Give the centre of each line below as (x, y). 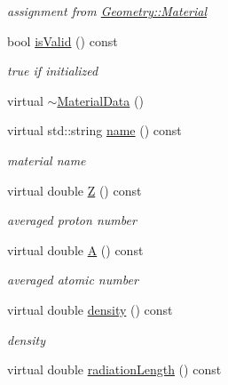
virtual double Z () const (75, 190)
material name (47, 160)
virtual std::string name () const (94, 130)
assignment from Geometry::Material (107, 11)
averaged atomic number (73, 280)
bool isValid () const (63, 40)
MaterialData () (100, 100)
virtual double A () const (75, 249)
